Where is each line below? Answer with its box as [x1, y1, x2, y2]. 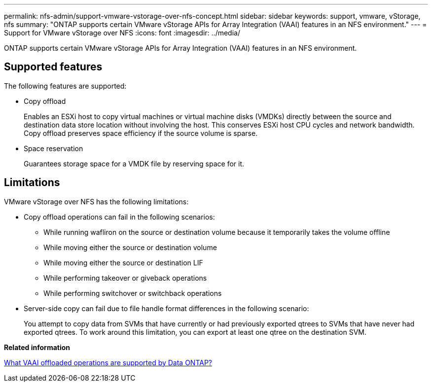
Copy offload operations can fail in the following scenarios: [24, 212, 215, 221]
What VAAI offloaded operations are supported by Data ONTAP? [4, 358, 213, 367]
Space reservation [24, 144, 83, 153]
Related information [4, 343, 71, 352]
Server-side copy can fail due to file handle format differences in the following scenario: [24, 304, 309, 313]
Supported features [4, 61, 103, 73]
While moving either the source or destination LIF [43, 258, 203, 267]
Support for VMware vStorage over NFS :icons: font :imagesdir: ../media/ [4, 29, 240, 37]
